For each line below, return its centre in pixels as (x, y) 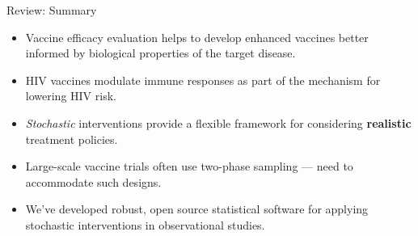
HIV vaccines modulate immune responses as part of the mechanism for (203, 80)
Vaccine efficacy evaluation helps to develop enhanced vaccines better (197, 37)
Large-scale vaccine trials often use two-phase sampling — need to (189, 166)
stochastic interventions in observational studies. (145, 224)
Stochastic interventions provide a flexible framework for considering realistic (218, 122)
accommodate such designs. (93, 181)
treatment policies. (72, 139)
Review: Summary (52, 10)
